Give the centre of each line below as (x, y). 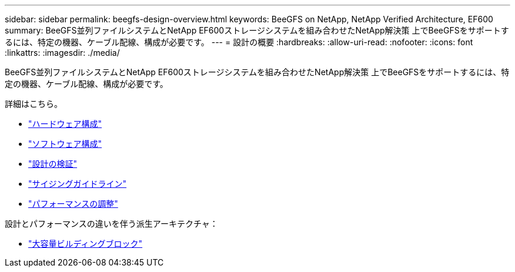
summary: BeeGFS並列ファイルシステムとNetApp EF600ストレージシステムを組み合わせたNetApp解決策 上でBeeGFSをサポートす (257, 30)
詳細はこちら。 (34, 104)
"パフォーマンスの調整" (73, 204)
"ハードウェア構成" (65, 124)
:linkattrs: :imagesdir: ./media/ (62, 53)
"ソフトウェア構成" (65, 144)
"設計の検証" (53, 164)
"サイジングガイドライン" (78, 184)
